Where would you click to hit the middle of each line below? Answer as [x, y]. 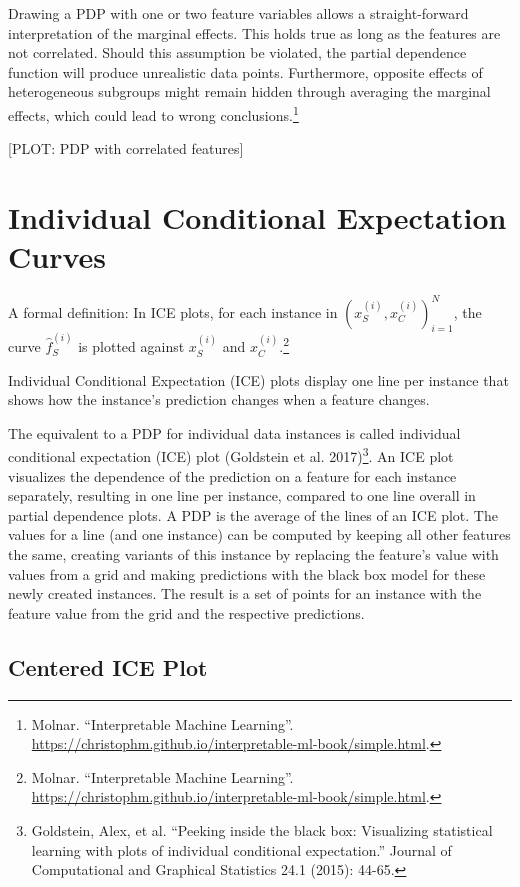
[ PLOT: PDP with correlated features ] [126, 148]
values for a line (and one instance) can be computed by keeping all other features [259, 534]
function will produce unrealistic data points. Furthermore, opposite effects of [245, 71]
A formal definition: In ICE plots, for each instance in [173, 311]
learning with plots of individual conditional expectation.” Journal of [241, 849]
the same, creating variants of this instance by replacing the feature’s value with [253, 554]
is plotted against [131, 346]
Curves [57, 256]
